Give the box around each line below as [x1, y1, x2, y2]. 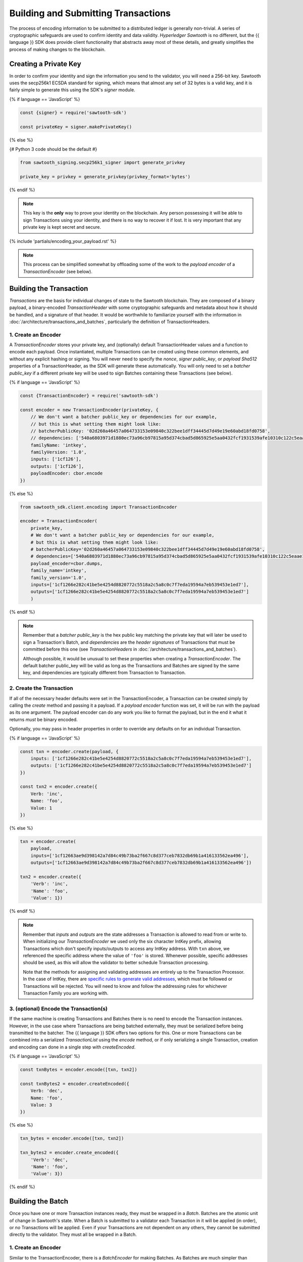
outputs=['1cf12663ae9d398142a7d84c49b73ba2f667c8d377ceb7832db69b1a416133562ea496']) [30, 860, 252, 866]
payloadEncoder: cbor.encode [30, 470, 103, 477]
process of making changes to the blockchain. [9, 46, 106, 52]
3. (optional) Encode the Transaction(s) [9, 1005, 108, 1012]
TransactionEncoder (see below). [23, 268, 93, 275]
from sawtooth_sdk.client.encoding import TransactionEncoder [20, 504, 177, 510]
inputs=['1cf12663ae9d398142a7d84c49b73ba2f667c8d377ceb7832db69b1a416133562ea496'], [30, 853, 249, 858]
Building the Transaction [9, 284, 88, 293]
